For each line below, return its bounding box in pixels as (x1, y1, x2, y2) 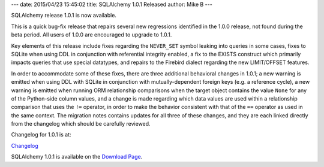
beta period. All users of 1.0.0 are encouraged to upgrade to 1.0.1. (11, 31, 172, 38)
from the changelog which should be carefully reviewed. (11, 120, 151, 127)
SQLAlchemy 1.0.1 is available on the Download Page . (11, 153, 143, 160)
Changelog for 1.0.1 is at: (11, 131, 71, 138)
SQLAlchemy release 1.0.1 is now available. (11, 12, 117, 19)
